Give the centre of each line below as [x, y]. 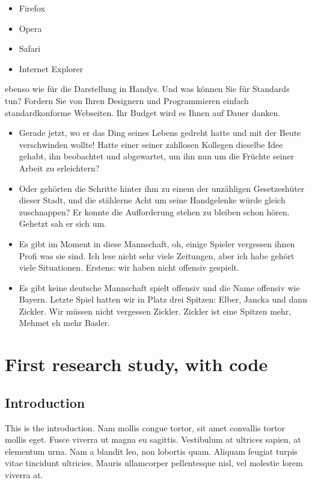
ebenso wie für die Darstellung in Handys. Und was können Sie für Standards [147, 89]
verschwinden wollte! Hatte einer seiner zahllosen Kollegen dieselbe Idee [151, 144]
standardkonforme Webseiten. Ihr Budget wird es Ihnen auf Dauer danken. [143, 112]
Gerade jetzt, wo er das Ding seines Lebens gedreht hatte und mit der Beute [160, 133]
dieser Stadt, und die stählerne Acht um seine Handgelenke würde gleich [152, 200]
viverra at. [24, 475]
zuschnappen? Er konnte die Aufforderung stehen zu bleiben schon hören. [154, 211]
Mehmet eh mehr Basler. [65, 323]
